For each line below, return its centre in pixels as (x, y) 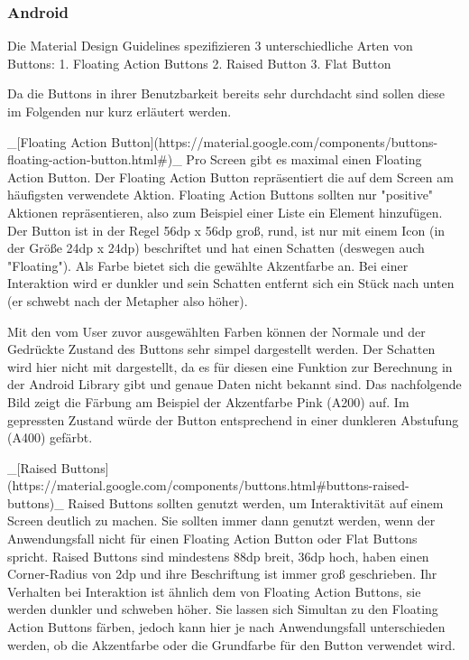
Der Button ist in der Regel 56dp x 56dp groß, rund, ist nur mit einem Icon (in (226, 230)
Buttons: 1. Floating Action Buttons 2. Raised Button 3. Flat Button (199, 63)
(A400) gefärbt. (50, 437)
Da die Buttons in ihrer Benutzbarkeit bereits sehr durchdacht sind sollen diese (226, 93)
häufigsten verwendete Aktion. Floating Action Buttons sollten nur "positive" (221, 195)
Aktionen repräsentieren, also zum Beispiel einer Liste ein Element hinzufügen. (225, 212)
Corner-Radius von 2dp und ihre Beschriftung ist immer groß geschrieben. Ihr (222, 574)
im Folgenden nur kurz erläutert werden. (120, 111)
